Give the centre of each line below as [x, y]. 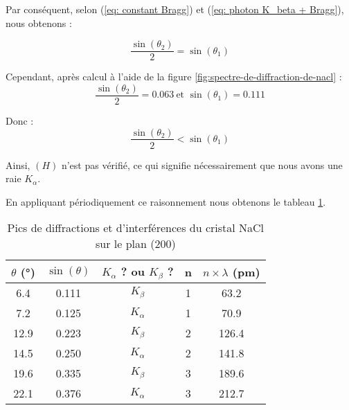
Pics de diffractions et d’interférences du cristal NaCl [136, 228]
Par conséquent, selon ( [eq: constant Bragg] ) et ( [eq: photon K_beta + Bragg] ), [175, 9]
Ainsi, [18, 164]
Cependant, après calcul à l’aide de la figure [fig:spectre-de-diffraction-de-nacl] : [174, 77]
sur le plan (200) [135, 244]
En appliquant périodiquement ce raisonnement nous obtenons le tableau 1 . [166, 201]
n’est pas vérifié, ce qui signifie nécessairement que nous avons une [202, 164]
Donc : [20, 120]
